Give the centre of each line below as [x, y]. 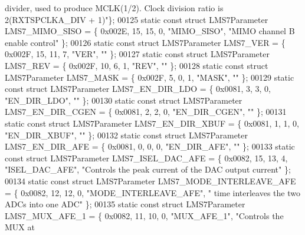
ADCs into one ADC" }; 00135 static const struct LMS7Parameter [125, 204]
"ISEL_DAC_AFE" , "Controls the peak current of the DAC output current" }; [148, 169]
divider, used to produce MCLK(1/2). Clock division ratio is [114, 8]
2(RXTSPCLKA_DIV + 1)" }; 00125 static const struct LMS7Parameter [137, 19]
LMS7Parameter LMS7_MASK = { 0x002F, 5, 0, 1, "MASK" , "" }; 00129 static [150, 77]
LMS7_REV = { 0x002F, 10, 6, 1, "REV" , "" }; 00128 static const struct [137, 65]
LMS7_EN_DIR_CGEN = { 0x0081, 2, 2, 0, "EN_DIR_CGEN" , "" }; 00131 [146, 112]
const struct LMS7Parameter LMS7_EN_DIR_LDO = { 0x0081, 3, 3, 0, [138, 89]
